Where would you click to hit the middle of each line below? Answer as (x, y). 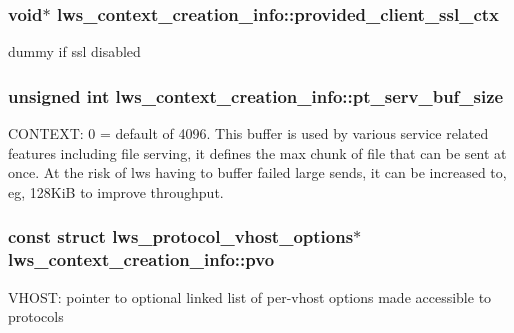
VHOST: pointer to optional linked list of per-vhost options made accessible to (250, 296)
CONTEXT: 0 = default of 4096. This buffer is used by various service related (248, 133)
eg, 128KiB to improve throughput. (116, 191)
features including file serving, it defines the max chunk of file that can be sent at (257, 152)
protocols (36, 316)
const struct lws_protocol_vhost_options (181, 236)
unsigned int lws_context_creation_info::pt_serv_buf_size (256, 95)
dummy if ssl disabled (74, 51)
